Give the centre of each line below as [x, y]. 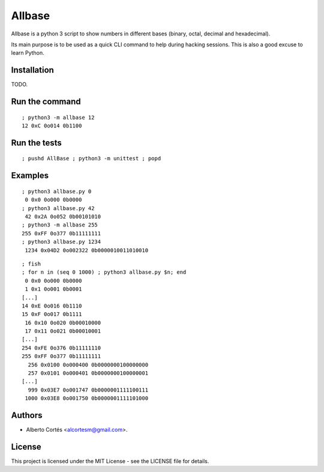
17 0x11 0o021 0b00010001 [63, 331]
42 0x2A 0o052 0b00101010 [63, 217]
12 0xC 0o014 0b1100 [52, 126]
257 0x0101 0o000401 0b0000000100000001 [88, 373]
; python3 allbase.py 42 [58, 208]
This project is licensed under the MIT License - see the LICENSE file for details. [110, 461]
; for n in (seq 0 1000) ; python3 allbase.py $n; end [104, 272]
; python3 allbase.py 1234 [61, 242]
